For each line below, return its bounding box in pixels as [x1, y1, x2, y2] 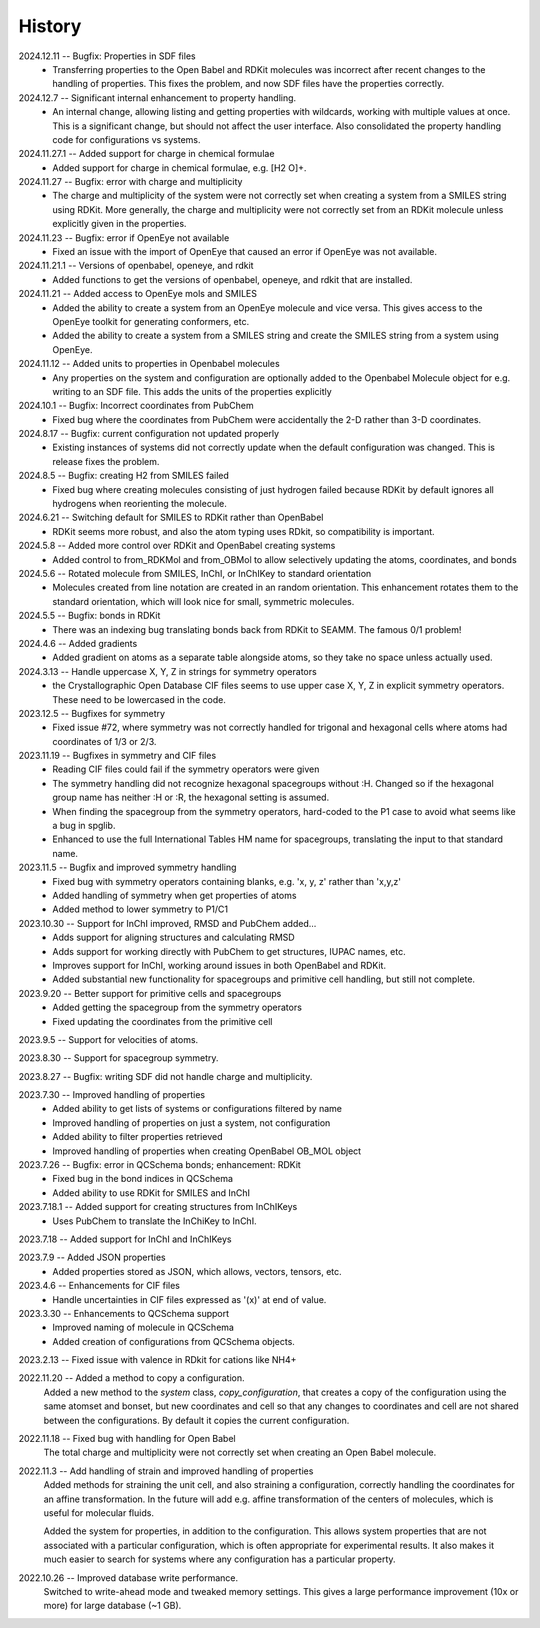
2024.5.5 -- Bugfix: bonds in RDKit [18, 610, 161, 622]
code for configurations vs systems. [52, 133, 201, 145]
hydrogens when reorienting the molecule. [52, 498, 227, 510]
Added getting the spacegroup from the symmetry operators [52, 1001, 302, 1014]
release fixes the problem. [52, 455, 160, 467]
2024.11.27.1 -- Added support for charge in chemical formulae [18, 148, 275, 160]
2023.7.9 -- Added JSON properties [18, 1251, 167, 1264]
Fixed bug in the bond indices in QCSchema [52, 1173, 234, 1185]
